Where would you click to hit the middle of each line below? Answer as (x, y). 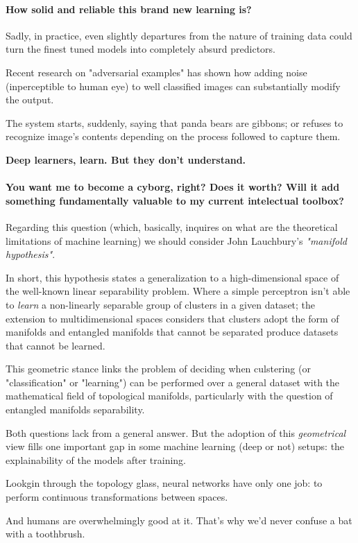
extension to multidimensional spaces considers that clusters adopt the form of (172, 318)
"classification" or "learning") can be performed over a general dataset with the (173, 382)
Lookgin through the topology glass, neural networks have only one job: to (164, 483)
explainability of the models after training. (96, 459)
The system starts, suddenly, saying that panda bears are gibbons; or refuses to (174, 122)
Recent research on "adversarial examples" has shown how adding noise (156, 72)
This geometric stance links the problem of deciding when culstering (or (158, 369)
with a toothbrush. (45, 534)
